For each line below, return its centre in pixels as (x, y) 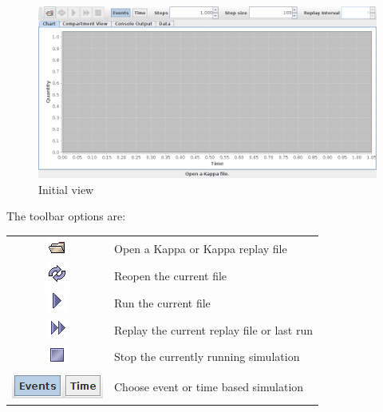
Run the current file (162, 302)
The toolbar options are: (66, 216)
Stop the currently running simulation (207, 357)
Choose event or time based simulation (209, 387)
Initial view (66, 189)
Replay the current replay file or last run (213, 329)
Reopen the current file (171, 275)
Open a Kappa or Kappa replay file (201, 248)
